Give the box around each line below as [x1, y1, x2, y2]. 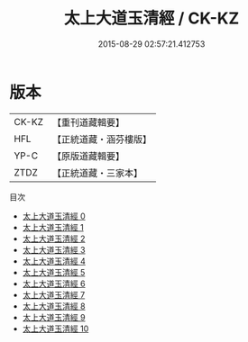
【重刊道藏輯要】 [51, 116, 124, 129]
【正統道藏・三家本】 [51, 166, 142, 179]
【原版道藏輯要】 [51, 149, 124, 162]
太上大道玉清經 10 [22, 323, 89, 334]
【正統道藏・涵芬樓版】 [51, 132, 152, 145]
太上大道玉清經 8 [22, 301, 86, 311]
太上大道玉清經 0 [22, 211, 86, 221]
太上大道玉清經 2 [22, 233, 86, 244]
